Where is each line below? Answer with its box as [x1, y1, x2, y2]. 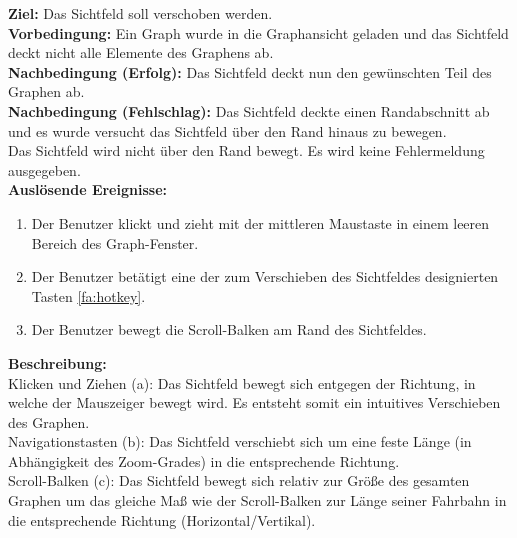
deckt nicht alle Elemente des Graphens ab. [8, 42, 274, 63]
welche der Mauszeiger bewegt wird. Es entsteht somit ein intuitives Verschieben [8, 392, 501, 413]
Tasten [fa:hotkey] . [31, 285, 146, 306]
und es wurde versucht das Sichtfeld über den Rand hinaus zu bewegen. [8, 120, 447, 141]
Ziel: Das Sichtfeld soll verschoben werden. [8, 3, 273, 23]
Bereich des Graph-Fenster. [31, 232, 199, 253]
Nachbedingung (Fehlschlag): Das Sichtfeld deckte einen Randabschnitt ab [8, 100, 490, 121]
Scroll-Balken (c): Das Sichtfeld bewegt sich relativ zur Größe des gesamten [8, 470, 470, 491]
